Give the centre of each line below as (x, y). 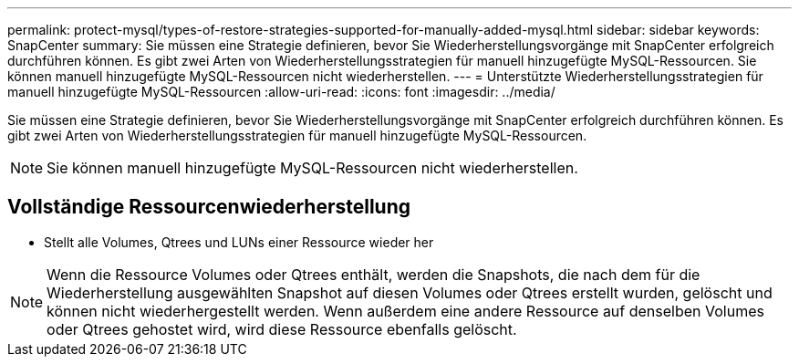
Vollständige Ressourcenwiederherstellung (209, 207)
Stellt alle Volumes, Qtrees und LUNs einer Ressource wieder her (239, 242)
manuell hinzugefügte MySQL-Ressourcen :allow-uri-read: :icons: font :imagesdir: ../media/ (281, 92)
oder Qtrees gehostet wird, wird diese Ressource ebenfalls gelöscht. (282, 329)
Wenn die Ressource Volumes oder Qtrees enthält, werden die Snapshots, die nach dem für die (374, 274)
